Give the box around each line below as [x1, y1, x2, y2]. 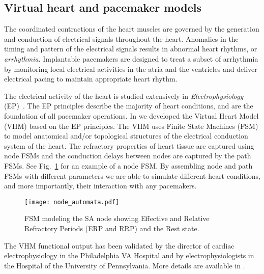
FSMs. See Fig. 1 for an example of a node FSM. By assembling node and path [4, 160, 253, 171]
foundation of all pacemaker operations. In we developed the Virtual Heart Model [4, 110, 259, 121]
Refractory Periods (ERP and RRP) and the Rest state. [24, 223, 199, 233]
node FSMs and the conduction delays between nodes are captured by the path [4, 150, 251, 161]
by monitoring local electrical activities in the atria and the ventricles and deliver [4, 63, 257, 74]
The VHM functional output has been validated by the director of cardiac [4, 240, 234, 251]
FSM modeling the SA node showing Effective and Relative [24, 213, 210, 224]
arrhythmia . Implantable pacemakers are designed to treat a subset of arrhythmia [4, 53, 258, 64]
